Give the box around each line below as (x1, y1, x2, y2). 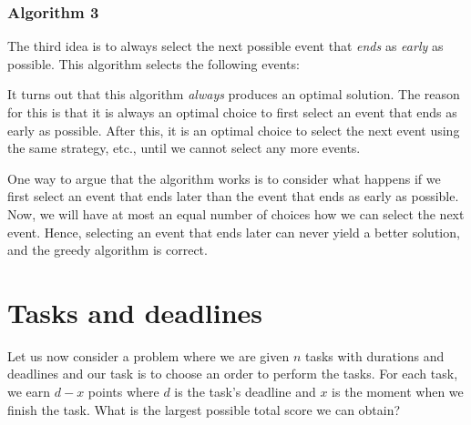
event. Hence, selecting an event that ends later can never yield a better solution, (7, 222, 460, 241)
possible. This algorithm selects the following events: (7, 54, 300, 73)
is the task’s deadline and (174, 382, 316, 401)
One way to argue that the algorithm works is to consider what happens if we (7, 168, 441, 187)
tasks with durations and (304, 346, 445, 365)
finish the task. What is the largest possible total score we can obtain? (7, 400, 401, 419)
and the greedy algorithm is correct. (7, 240, 208, 259)
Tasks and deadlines (7, 293, 263, 330)
